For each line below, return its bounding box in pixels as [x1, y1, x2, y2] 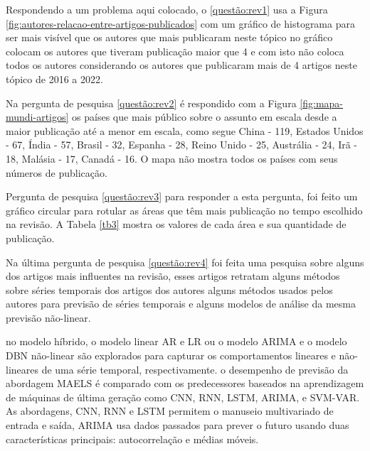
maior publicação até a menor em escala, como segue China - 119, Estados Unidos [6, 123, 364, 138]
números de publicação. [6, 165, 107, 180]
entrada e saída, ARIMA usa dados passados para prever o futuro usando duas [6, 418, 349, 433]
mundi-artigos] [6, 109, 69, 124]
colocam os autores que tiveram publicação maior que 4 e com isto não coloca [6, 43, 344, 58]
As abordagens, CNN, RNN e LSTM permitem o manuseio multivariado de [6, 403, 334, 418]
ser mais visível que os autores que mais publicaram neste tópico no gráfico [6, 30, 333, 45]
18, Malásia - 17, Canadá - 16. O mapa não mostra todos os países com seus [6, 151, 338, 165]
